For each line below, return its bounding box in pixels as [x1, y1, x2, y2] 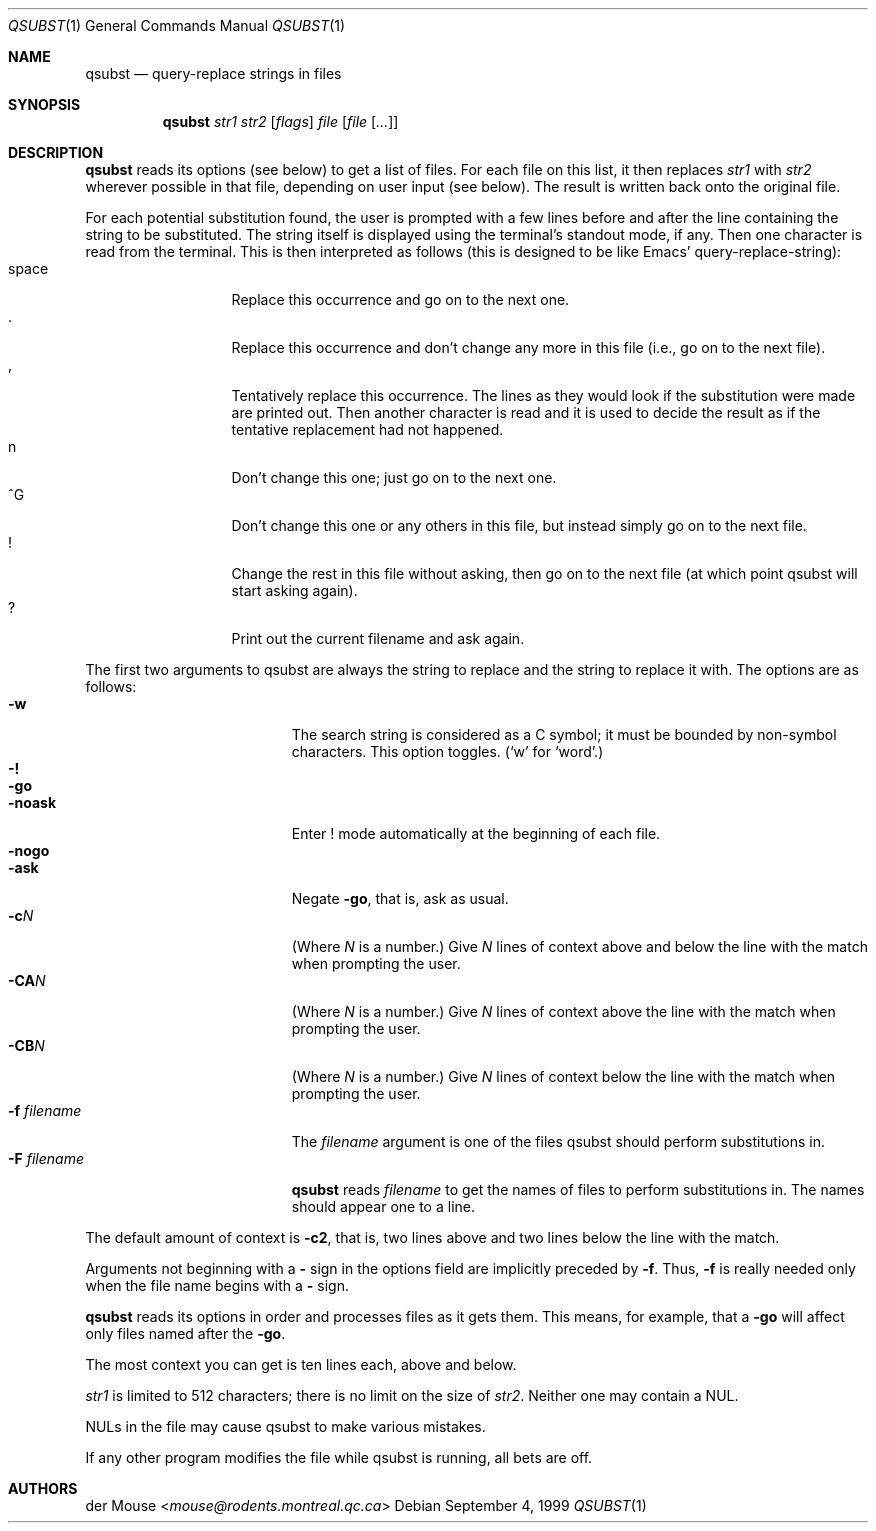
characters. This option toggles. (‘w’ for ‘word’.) [291, 743, 604, 760]
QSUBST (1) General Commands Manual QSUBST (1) [8, 17, 346, 34]
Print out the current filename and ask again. [231, 630, 525, 647]
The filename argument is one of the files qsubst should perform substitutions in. [291, 1133, 825, 1150]
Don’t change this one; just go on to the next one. [231, 469, 557, 486]
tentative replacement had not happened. [231, 421, 504, 438]
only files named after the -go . [85, 1325, 286, 1342]
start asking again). [231, 582, 358, 599]
